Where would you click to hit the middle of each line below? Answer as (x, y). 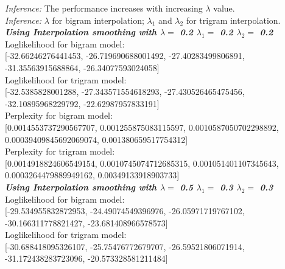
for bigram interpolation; (98, 20)
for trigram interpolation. (233, 20)
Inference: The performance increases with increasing (104, 8)
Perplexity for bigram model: (59, 115)
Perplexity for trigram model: (60, 151)
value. (224, 8)
